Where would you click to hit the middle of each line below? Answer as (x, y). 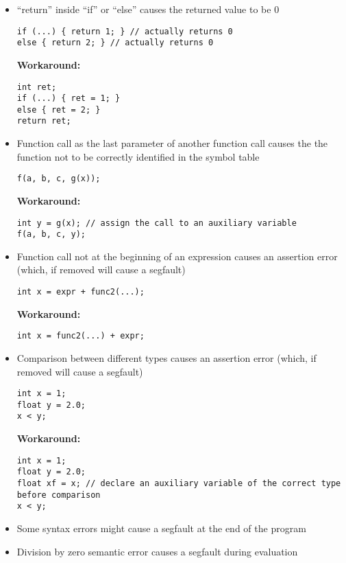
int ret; (37, 87)
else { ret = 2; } (59, 110)
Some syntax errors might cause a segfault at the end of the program (161, 528)
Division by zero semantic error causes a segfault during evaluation (157, 551)
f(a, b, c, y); (51, 234)
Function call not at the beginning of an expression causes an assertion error (177, 256)
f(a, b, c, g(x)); (59, 179)
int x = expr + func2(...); (81, 292)
